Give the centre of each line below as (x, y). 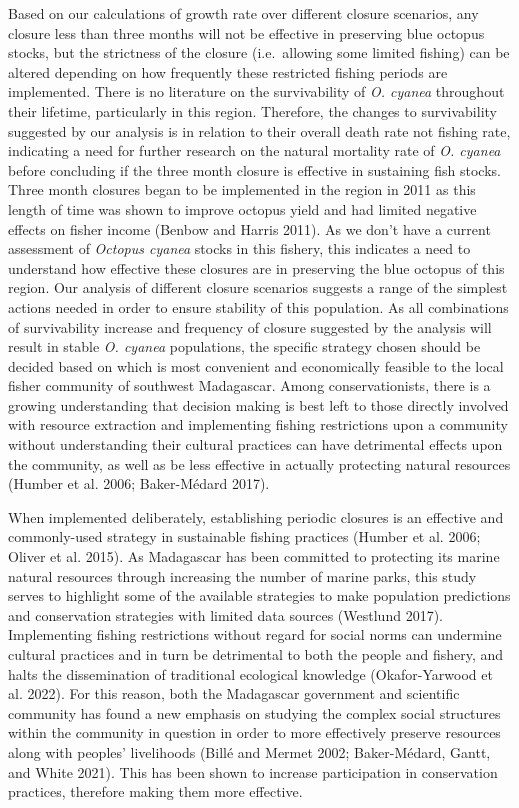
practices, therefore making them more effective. (155, 791)
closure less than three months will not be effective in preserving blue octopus (246, 32)
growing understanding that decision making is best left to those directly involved (258, 404)
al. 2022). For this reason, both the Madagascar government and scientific (234, 693)
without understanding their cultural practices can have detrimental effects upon (255, 444)
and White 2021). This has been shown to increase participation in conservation (253, 771)
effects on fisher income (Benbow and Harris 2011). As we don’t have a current (249, 228)
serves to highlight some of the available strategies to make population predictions (259, 595)
